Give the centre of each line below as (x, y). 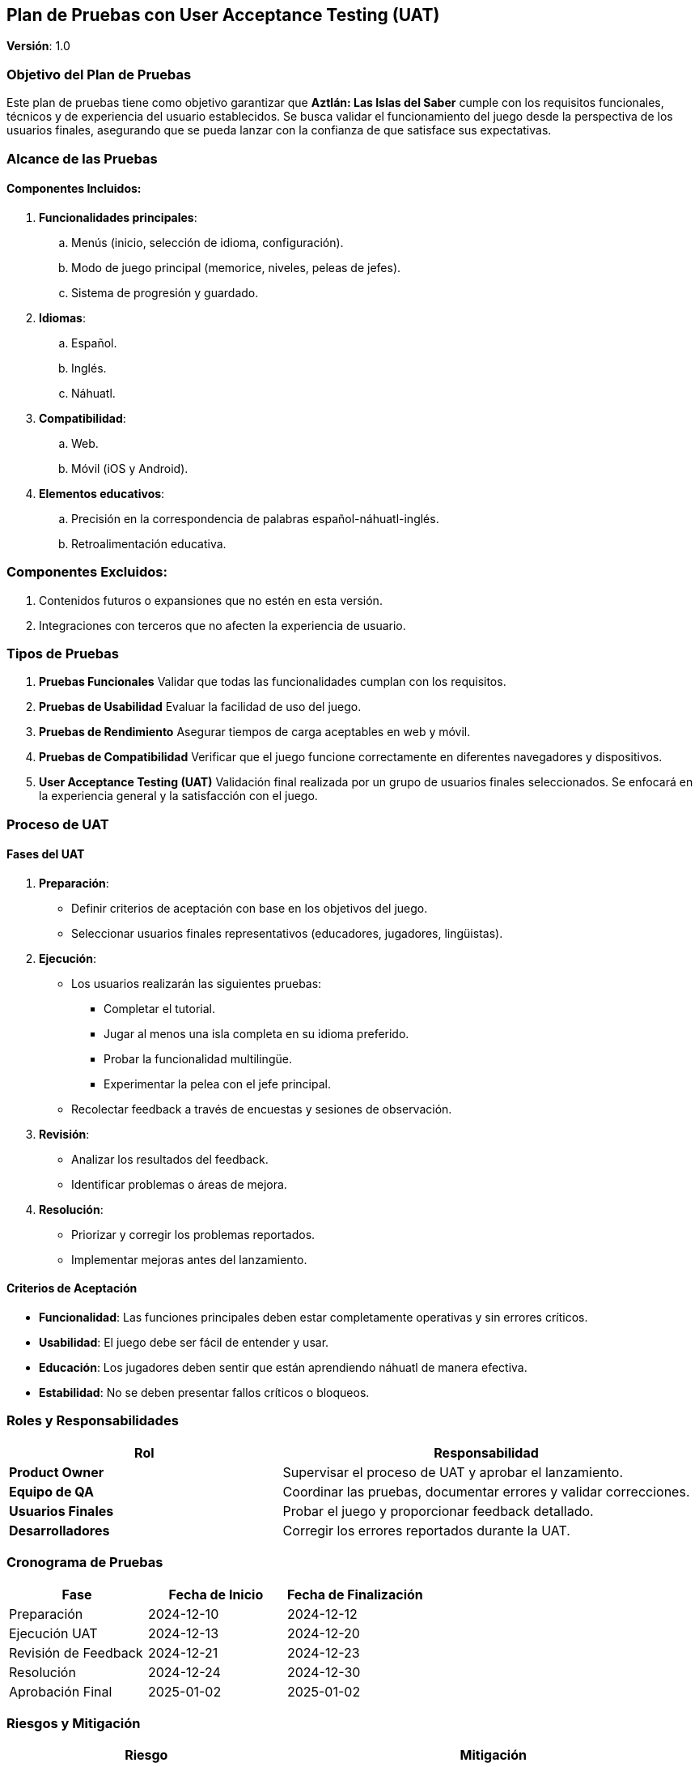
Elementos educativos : (102, 493)
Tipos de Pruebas (63, 653)
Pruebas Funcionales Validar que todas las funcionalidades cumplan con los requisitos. (273, 682)
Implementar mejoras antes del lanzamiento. (189, 1259)
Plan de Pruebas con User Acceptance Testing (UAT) (223, 15)
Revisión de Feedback (76, 1652)
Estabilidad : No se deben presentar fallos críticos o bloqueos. (204, 1393)
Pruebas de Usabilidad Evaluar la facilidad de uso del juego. (200, 707)
